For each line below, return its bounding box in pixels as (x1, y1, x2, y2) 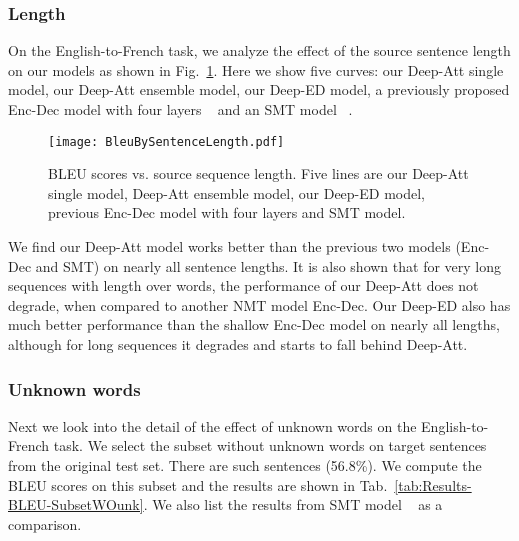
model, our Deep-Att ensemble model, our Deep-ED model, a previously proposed (8, 79, 510, 100)
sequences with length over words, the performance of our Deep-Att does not (8, 275, 479, 296)
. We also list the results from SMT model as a (143, 494, 443, 515)
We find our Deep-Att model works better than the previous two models (8, 236, 451, 257)
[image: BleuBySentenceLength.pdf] (48, 134, 285, 149)
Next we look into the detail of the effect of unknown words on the (8, 415, 417, 436)
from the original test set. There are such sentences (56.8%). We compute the (8, 455, 482, 475)
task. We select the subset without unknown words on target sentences (53, 435, 487, 456)
